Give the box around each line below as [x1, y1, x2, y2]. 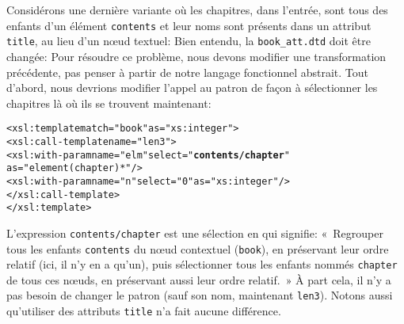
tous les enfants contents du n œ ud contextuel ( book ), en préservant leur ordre [6, 240, 389, 257]
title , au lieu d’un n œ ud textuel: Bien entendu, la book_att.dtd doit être [6, 32, 371, 49]
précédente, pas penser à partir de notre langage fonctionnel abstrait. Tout [6, 63, 369, 80]
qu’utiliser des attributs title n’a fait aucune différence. [6, 303, 281, 319]
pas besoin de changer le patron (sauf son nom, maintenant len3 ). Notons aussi [6, 287, 393, 303]
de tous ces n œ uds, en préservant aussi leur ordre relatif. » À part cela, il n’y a [6, 271, 391, 288]
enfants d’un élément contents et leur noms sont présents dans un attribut [6, 17, 372, 33]
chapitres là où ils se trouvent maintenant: [6, 94, 212, 111]
